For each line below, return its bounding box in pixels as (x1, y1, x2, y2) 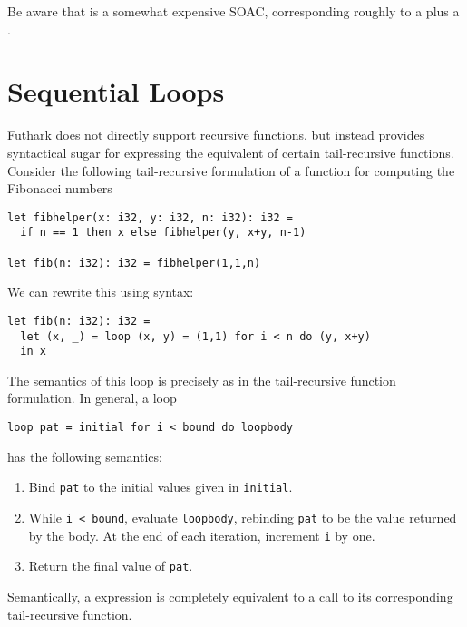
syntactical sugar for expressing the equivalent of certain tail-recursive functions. (7, 142, 454, 162)
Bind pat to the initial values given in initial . (28, 477, 293, 496)
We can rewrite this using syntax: (7, 282, 194, 301)
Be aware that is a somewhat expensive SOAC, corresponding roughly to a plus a (7, 2, 460, 20)
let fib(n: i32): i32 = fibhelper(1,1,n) (7, 256, 261, 269)
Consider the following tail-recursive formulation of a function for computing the (7, 161, 455, 180)
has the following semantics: (7, 446, 162, 465)
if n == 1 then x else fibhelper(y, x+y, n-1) (20, 226, 306, 240)
